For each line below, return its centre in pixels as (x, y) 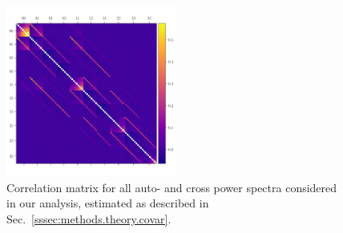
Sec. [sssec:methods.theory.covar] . (89, 218)
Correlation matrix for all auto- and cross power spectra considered (172, 187)
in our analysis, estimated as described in (108, 203)
